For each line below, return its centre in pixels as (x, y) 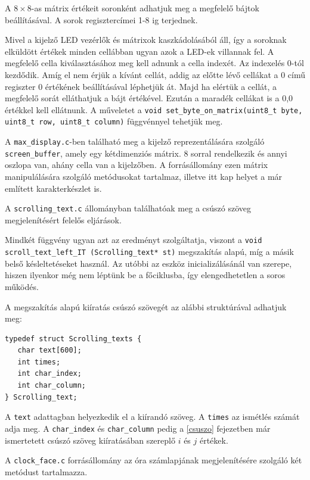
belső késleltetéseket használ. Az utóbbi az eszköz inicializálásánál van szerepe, (148, 263)
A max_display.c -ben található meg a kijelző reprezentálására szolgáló (135, 141)
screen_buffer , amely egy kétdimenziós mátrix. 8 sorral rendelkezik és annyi (146, 153)
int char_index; (49, 374)
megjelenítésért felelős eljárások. (63, 219)
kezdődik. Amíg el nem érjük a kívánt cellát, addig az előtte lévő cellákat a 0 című (155, 74)
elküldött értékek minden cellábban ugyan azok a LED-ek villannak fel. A (139, 51)
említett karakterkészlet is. (53, 188)
